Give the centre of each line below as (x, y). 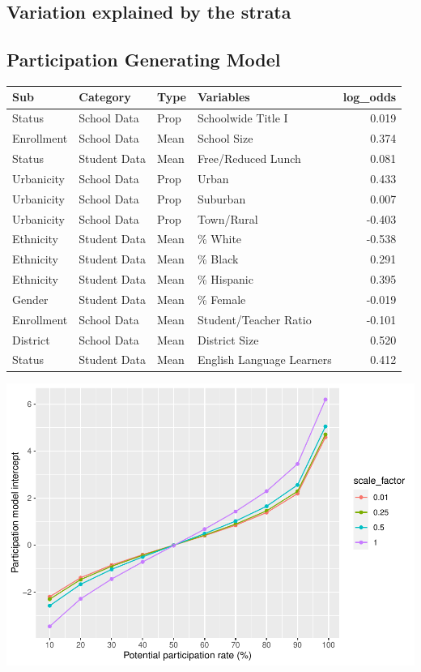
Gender (30, 299)
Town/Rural (228, 218)
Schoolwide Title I (243, 118)
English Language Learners (265, 360)
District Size (228, 339)
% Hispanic (225, 279)
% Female (222, 299)
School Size (225, 138)
